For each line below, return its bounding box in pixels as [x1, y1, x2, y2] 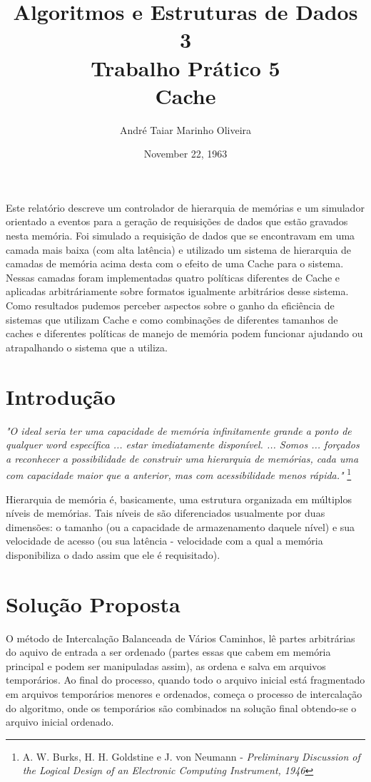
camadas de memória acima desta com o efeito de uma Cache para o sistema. [6, 256, 344, 271]
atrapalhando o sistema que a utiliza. [6, 339, 168, 354]
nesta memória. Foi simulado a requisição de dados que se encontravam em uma [6, 228, 355, 243]
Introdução [6, 381, 116, 411]
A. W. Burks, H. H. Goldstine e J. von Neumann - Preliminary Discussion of [22, 748, 360, 763]
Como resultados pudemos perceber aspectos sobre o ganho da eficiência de [6, 298, 335, 313]
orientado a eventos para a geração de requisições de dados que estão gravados [6, 214, 348, 229]
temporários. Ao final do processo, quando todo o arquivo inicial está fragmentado [6, 672, 365, 687]
